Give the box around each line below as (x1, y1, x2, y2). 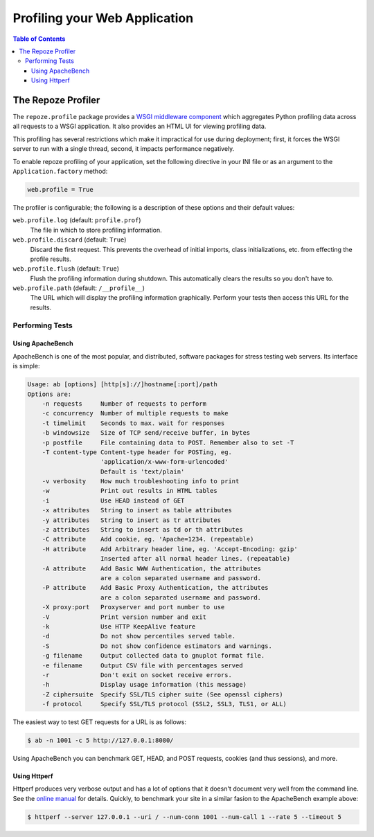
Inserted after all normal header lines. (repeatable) (100, 555, 291, 563)
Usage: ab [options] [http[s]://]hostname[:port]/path (27, 381, 217, 388)
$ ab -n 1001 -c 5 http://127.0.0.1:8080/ (27, 737, 174, 744)
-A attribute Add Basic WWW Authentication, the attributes (42, 564, 262, 573)
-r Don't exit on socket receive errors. (42, 671, 232, 678)
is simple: (12, 362, 40, 370)
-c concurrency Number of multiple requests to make (42, 409, 229, 417)
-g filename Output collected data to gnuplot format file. (42, 651, 265, 660)
